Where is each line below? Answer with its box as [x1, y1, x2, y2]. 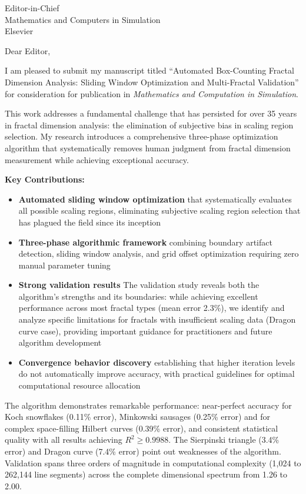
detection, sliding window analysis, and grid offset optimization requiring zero [18, 247, 299, 260]
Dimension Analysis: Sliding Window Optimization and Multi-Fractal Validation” [5, 75, 299, 88]
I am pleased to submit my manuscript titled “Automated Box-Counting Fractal [5, 64, 294, 77]
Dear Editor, [5, 44, 51, 57]
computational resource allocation [18, 379, 141, 392]
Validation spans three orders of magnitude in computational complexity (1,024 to [5, 456, 301, 469]
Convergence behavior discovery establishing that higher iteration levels [18, 356, 295, 368]
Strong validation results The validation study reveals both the [18, 279, 260, 291]
